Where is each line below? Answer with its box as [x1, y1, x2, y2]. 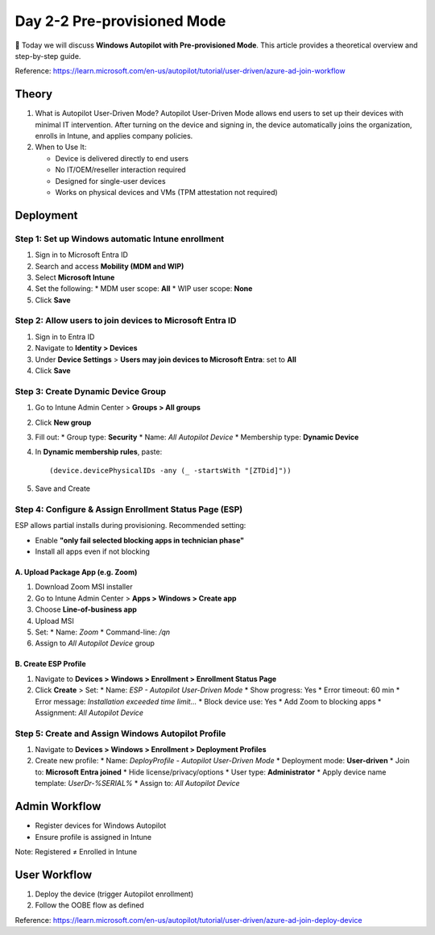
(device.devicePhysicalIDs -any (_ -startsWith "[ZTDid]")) [49, 466, 292, 475]
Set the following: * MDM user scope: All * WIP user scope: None [35, 284, 253, 293]
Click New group [35, 418, 92, 427]
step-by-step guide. [14, 51, 81, 60]
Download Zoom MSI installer [35, 582, 133, 592]
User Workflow [14, 867, 93, 882]
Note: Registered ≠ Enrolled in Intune [14, 846, 137, 856]
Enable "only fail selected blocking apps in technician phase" [35, 535, 245, 545]
